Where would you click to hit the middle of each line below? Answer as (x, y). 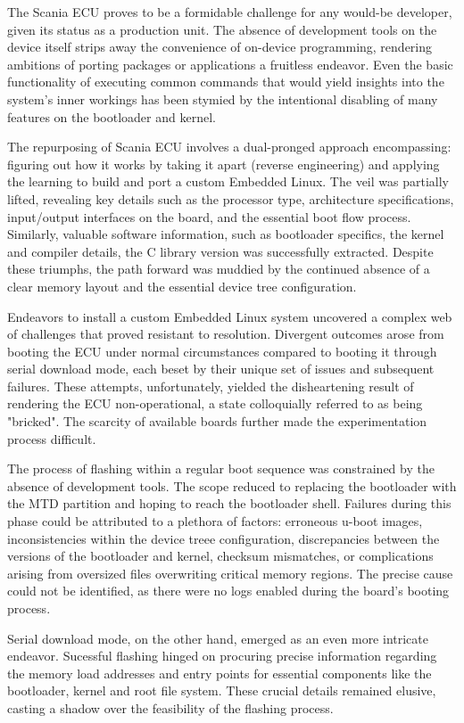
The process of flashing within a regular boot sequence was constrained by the (221, 468)
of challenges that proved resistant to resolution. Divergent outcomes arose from (226, 334)
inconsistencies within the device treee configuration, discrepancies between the (224, 538)
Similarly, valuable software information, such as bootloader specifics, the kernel (226, 234)
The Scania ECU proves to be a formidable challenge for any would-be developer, (230, 12)
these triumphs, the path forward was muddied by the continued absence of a (219, 269)
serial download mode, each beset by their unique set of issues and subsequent (221, 369)
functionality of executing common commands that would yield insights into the (226, 82)
